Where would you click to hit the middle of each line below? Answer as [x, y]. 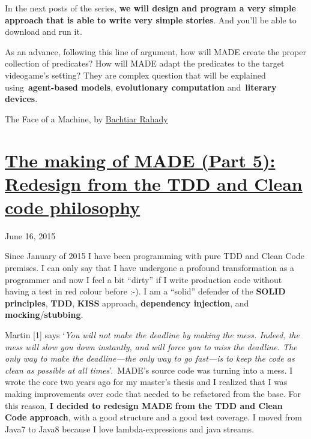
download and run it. [44, 31]
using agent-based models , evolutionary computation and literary [141, 87]
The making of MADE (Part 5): [140, 160]
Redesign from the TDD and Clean [154, 183]
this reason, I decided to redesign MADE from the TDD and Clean [144, 405]
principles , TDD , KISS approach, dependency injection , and [127, 303]
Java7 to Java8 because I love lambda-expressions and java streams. [130, 429]
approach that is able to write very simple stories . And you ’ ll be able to [151, 19]
